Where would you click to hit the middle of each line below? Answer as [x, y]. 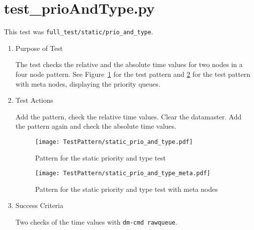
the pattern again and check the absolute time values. [96, 126]
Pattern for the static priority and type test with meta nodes [126, 189]
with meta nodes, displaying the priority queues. [88, 83]
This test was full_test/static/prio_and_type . [79, 32]
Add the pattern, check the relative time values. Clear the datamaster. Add [128, 116]
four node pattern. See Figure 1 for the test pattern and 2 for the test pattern [133, 74]
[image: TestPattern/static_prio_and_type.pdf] [114, 142]
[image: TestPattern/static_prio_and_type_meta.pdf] [123, 173]
